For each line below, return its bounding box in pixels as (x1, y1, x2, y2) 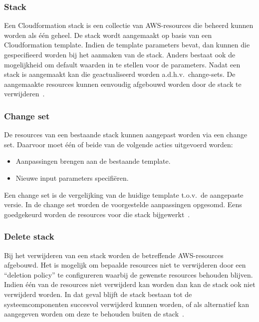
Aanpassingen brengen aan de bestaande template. (15, 156, 171, 166)
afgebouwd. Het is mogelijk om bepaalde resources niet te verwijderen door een (4, 260, 246, 270)
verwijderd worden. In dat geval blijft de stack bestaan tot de (4, 289, 192, 299)
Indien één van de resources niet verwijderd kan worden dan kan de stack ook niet (4, 279, 256, 290)
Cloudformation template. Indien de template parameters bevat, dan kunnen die (4, 39, 250, 50)
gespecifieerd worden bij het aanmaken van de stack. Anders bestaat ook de (4, 49, 236, 59)
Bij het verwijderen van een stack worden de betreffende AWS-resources (4, 250, 224, 260)
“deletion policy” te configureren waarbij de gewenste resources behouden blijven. (4, 269, 253, 280)
